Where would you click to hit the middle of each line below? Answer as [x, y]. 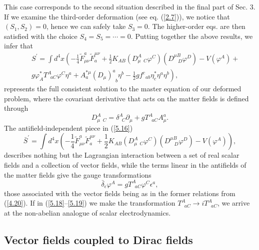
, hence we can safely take [86, 26]
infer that [19, 46]
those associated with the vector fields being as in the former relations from [120, 193]
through [16, 108]
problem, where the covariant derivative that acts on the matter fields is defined [126, 98]
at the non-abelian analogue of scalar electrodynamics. [87, 212]
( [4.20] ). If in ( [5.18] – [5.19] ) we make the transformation [90, 203]
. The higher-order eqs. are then [196, 26]
